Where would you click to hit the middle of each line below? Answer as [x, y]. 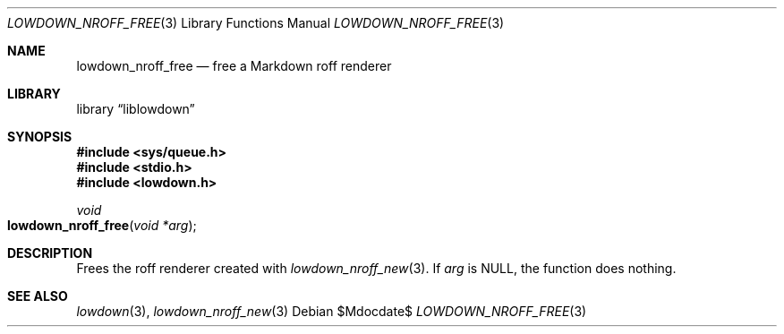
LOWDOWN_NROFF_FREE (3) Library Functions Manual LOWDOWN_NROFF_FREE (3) [256, 23]
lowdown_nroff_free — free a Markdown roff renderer [234, 66]
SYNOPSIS [40, 137]
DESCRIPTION [50, 253]
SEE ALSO [38, 296]
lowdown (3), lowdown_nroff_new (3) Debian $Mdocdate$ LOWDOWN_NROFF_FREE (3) [332, 311]
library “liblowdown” [136, 109]
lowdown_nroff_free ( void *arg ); [102, 225]
